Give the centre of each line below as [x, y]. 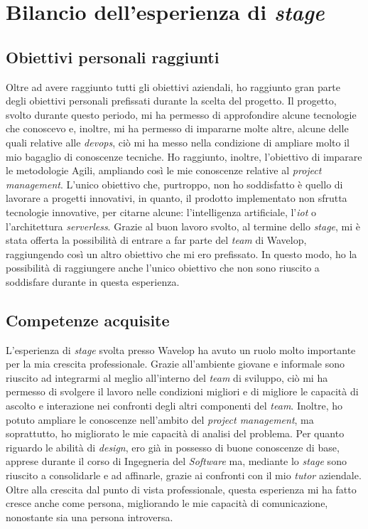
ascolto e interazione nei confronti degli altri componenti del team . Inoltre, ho [174, 406]
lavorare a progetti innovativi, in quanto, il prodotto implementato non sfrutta [177, 198]
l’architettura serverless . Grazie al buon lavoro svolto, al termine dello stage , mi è [183, 226]
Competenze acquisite [88, 320]
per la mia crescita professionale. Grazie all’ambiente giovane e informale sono [175, 364]
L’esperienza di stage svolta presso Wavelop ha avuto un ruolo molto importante [181, 349]
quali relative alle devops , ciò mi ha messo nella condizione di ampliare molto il [178, 142]
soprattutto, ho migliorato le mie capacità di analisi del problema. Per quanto [175, 433]
